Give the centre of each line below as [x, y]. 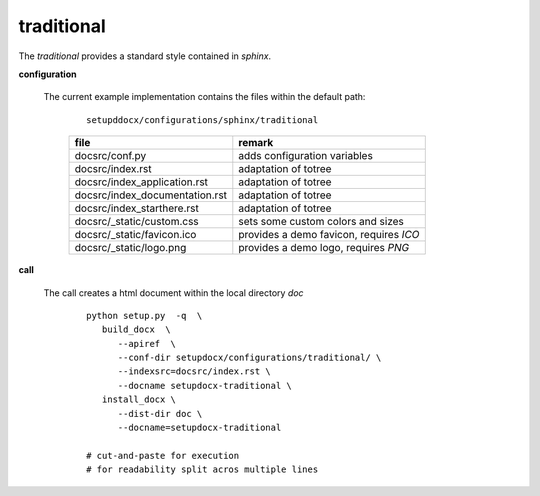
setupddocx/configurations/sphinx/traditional [202, 119]
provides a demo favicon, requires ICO [329, 235]
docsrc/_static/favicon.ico [135, 235]
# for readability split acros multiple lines [202, 469]
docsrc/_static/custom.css [136, 222]
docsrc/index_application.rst [141, 182]
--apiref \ [147, 343]
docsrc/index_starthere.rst [136, 208]
